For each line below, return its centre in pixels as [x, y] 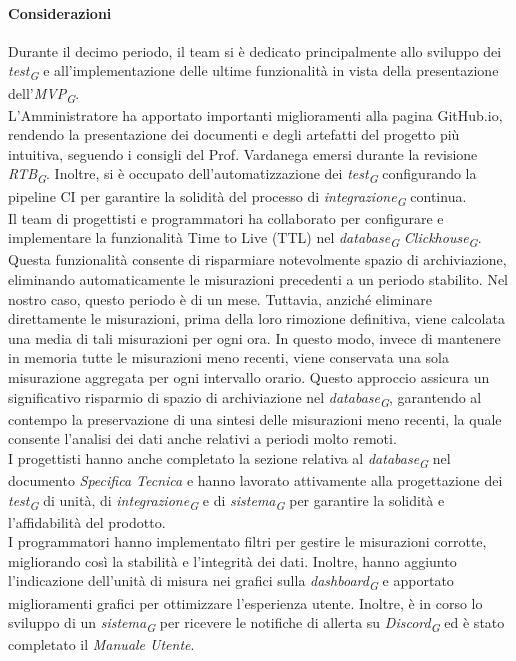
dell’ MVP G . [44, 94]
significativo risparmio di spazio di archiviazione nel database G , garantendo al [245, 398]
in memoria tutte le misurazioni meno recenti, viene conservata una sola [228, 357]
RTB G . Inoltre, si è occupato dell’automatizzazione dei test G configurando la [242, 175]
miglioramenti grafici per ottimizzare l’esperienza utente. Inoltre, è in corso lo [245, 602]
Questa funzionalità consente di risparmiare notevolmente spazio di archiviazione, [257, 259]
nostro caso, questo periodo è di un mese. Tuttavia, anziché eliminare [220, 298]
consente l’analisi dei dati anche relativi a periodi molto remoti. [202, 438]
